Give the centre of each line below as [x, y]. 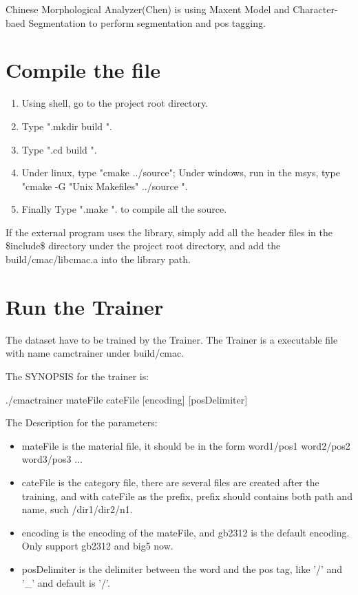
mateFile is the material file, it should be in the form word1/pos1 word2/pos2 [186, 445]
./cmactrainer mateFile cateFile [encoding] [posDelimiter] [127, 399]
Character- [315, 9]
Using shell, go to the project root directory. [115, 103]
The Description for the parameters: [82, 422]
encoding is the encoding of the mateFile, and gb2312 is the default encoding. [186, 532]
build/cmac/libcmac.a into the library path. [98, 259]
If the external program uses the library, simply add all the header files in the [169, 232]
